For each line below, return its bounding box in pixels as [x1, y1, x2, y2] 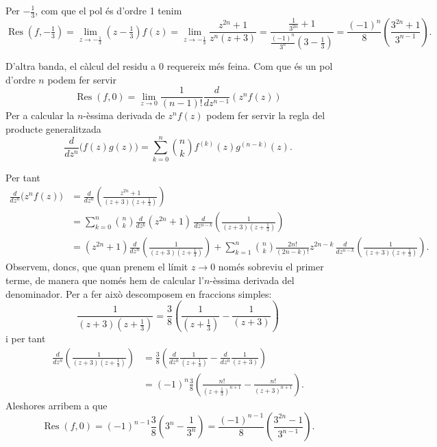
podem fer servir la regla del [206, 108, 325, 123]
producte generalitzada [5, 121, 101, 136]
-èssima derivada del [210, 272, 295, 287]
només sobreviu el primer [218, 259, 324, 274]
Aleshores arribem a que [5, 398, 108, 412]
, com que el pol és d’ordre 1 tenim [35, 3, 182, 17]
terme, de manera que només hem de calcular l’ [5, 272, 204, 287]
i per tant [5, 331, 46, 346]
